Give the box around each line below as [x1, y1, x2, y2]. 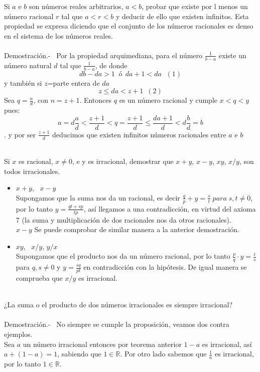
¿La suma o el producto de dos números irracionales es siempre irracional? [4, 299, 233, 310]
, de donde [95, 60, 127, 70]
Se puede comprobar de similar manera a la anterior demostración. [34, 224, 239, 235]
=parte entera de [47, 77, 100, 88]
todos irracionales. [4, 165, 60, 176]
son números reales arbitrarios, [29, 1, 123, 11]
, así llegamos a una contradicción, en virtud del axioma [83, 203, 256, 214]
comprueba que [16, 273, 63, 283]
